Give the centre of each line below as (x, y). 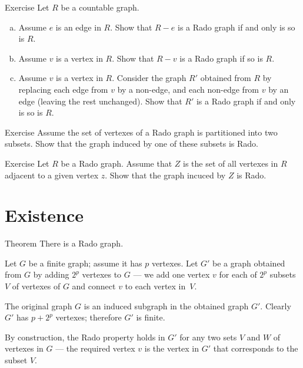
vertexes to (102, 274)
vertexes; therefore (89, 317)
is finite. (151, 317)
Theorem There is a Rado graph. (64, 243)
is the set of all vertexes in (231, 163)
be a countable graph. (100, 7)
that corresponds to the (256, 348)
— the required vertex (95, 348)
